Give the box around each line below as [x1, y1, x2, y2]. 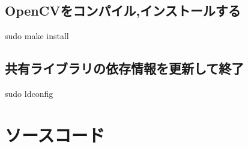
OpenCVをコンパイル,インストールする [5, 1, 241, 20]
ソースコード [5, 122, 105, 147]
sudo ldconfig [5, 87, 53, 99]
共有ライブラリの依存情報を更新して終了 [5, 59, 244, 78]
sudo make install [5, 29, 69, 42]
